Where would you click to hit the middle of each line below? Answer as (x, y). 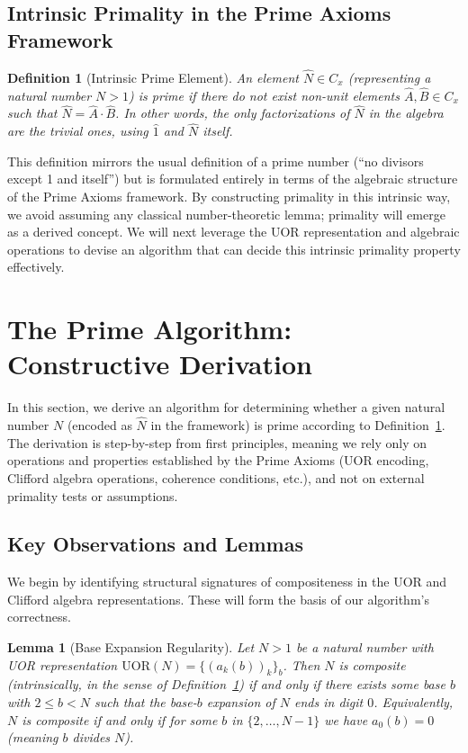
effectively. (36, 267)
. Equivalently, (414, 702)
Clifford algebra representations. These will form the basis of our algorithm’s (218, 599)
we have (346, 719)
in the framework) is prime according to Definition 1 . (298, 425)
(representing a (389, 77)
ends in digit (329, 702)
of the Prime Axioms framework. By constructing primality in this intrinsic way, (229, 197)
